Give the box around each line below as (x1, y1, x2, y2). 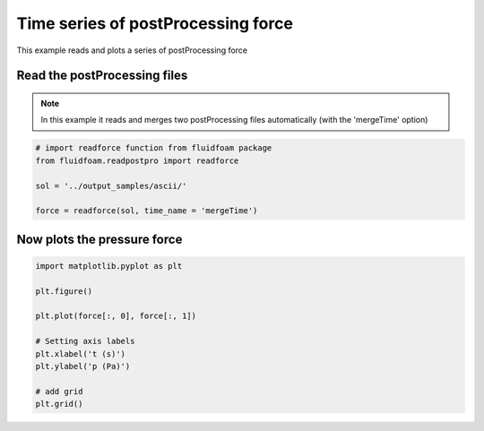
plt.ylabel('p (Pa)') (35, 361, 131, 371)
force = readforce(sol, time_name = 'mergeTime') (35, 206, 258, 216)
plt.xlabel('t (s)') (35, 349, 125, 358)
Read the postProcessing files (16, 68, 188, 83)
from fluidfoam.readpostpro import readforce (35, 155, 239, 166)
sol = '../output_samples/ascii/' (35, 180, 187, 191)
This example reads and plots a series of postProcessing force (16, 45, 248, 56)
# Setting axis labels (35, 336, 135, 347)
